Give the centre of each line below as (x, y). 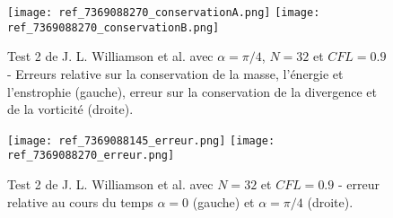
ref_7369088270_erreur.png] (91, 156)
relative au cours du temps (80, 201)
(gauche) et (223, 201)
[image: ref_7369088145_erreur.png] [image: (141, 140)
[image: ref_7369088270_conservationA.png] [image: (164, 13)
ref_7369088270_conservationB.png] (114, 27)
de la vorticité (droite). (70, 109)
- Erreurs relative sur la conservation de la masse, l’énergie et (175, 73)
